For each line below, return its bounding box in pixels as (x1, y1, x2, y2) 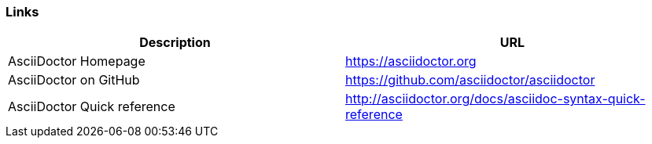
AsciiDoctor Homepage (8, 53, 146, 70)
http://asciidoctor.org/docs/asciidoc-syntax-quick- (345, 91, 646, 107)
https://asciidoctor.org (345, 53, 477, 70)
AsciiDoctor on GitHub (8, 72, 140, 88)
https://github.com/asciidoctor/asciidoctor (345, 72, 595, 88)
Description (139, 34, 211, 51)
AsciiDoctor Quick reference (8, 99, 175, 115)
